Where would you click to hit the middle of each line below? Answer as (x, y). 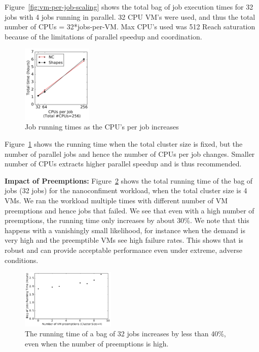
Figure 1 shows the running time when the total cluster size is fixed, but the (124, 144)
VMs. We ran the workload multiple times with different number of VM (116, 201)
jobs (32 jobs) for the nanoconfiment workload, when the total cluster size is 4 (126, 190)
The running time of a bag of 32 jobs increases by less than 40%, (125, 334)
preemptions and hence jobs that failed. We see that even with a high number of (129, 210)
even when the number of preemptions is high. (97, 344)
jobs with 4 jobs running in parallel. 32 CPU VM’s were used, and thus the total (130, 16)
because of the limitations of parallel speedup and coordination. (103, 36)
